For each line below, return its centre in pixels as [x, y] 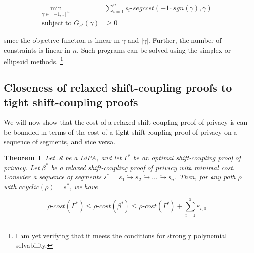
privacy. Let [22, 167]
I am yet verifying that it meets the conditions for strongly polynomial [121, 235]
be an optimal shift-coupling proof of [187, 158]
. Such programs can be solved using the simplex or [154, 49]
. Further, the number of [185, 40]
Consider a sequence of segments [53, 177]
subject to [57, 24]
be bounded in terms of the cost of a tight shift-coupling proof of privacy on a [121, 131]
